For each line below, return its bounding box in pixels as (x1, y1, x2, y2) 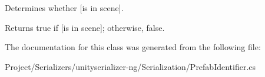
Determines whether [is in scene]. (5, 2, 124, 13)
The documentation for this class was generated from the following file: (5, 41, 261, 53)
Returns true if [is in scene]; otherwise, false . (5, 21, 165, 33)
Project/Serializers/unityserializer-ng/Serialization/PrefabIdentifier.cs (5, 60, 256, 72)
